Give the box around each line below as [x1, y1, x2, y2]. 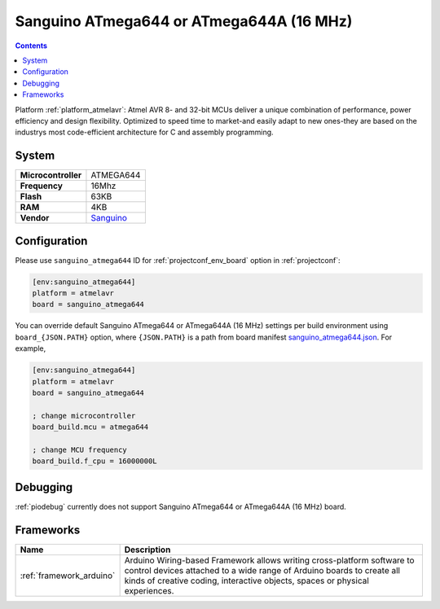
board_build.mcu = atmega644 [32, 423, 149, 432]
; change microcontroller [32, 411, 136, 420]
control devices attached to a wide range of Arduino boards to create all [124, 564, 401, 576]
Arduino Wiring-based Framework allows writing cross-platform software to [124, 554, 415, 566]
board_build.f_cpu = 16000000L [32, 457, 158, 466]
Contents [15, 41, 48, 50]
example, [15, 344, 46, 353]
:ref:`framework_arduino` [20, 570, 116, 581]
